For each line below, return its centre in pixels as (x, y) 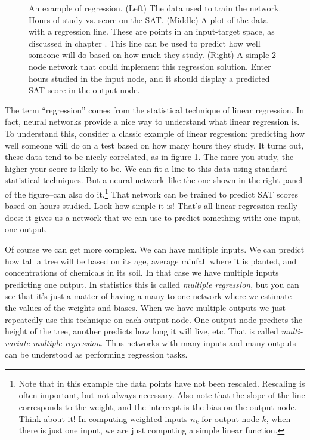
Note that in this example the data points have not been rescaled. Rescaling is (162, 383)
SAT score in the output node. (84, 90)
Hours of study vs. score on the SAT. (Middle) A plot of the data (148, 19)
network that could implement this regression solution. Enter (160, 66)
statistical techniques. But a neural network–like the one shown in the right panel (154, 180)
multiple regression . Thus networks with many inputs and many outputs (165, 342)
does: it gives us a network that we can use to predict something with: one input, (153, 217)
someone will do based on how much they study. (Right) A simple (149, 55)
